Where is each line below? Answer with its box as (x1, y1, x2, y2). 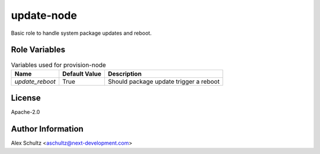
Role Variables (11, 45, 65, 55)
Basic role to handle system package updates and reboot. (11, 30, 152, 37)
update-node (11, 9, 77, 22)
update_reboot (14, 77, 56, 86)
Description (107, 70, 142, 78)
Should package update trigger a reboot (107, 77, 220, 86)
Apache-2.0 (11, 109, 40, 116)
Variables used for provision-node (11, 61, 106, 69)
